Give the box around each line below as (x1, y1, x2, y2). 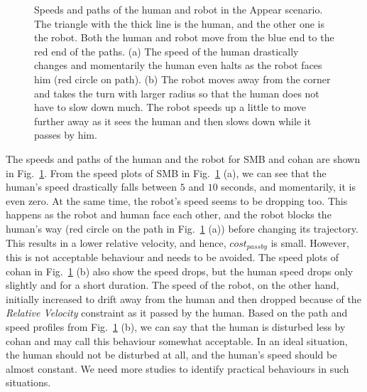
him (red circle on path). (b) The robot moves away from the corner (34, 71, 331, 86)
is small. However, (270, 235, 349, 250)
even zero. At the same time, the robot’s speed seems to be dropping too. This (6, 193, 348, 208)
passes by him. (34, 127, 97, 142)
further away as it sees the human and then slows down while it (34, 113, 312, 128)
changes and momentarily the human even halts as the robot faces (34, 58, 322, 73)
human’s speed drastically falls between (6, 179, 177, 194)
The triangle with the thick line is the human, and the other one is (34, 16, 324, 31)
